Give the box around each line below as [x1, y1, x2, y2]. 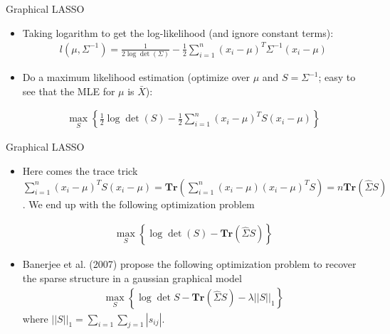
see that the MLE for [22, 83, 115, 98]
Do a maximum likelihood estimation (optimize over [22, 70, 250, 85]
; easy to [318, 70, 356, 85]
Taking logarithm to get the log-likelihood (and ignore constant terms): [22, 25, 334, 40]
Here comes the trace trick [22, 163, 138, 178]
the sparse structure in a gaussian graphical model [22, 270, 242, 285]
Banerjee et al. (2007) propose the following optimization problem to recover [22, 257, 357, 271]
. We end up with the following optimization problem [22, 196, 255, 211]
